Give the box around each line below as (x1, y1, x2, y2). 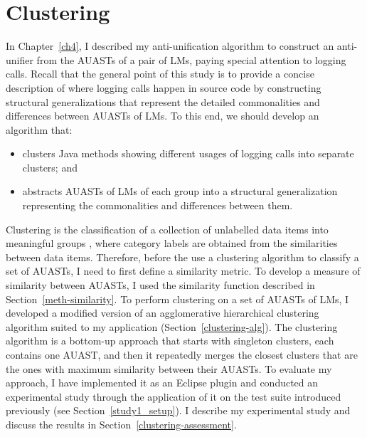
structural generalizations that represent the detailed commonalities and (6, 94, 320, 109)
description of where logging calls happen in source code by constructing (6, 80, 321, 95)
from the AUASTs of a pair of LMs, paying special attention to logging (36, 52, 346, 67)
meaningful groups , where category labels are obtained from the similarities (6, 236, 338, 251)
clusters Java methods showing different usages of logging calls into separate (22, 146, 354, 161)
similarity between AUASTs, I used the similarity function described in (6, 278, 315, 293)
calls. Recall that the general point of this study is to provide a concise (6, 66, 314, 81)
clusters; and (22, 159, 78, 174)
